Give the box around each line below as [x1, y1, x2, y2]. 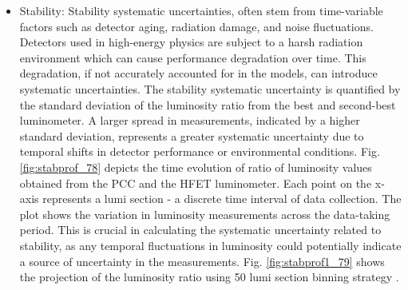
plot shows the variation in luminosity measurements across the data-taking [19, 205, 390, 222]
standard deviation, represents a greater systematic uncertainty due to [19, 127, 364, 144]
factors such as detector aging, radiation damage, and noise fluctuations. [19, 18, 374, 34]
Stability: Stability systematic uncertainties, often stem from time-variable [19, 2, 383, 18]
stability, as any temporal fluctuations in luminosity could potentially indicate [19, 236, 402, 253]
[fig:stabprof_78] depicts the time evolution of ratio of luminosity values [19, 158, 372, 175]
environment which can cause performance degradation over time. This [19, 49, 366, 66]
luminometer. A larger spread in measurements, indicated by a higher [19, 112, 360, 129]
